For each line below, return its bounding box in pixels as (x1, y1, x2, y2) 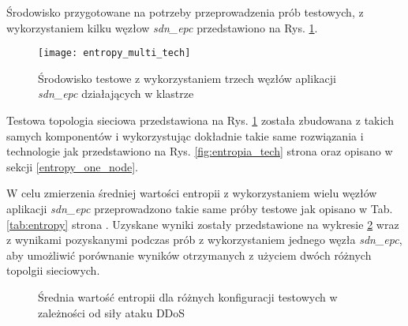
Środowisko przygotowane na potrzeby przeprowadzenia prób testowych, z (6, 4, 364, 20)
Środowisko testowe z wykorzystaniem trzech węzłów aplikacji (38, 69, 336, 86)
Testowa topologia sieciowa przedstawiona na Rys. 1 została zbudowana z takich (6, 112, 394, 129)
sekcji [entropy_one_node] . (6, 158, 138, 174)
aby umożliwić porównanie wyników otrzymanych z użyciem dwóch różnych (6, 246, 372, 263)
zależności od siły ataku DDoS (38, 304, 185, 320)
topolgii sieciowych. (6, 262, 100, 279)
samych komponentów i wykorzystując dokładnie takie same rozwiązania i (6, 127, 364, 144)
